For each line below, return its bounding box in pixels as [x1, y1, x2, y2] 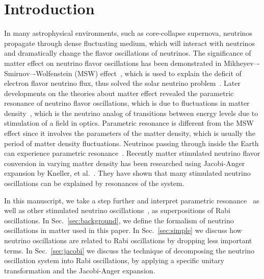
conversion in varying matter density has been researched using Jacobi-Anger [4, 157, 245, 168]
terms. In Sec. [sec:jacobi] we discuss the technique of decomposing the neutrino [4, 245, 254, 255]
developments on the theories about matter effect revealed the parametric [4, 87, 234, 98]
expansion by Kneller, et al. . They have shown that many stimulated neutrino [4, 168, 251, 178]
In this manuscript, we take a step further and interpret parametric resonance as [4, 195, 259, 205]
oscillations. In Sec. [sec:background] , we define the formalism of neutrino [4, 215, 234, 225]
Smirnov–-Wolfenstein [4, 67, 72, 78]
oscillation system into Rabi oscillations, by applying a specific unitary [4, 255, 224, 266]
